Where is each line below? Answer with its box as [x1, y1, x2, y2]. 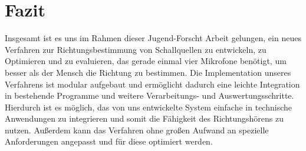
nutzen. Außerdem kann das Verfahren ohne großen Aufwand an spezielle [5, 123, 269, 136]
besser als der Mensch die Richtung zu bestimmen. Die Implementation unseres [5, 66, 291, 78]
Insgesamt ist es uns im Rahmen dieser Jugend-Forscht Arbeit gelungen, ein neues [5, 32, 301, 44]
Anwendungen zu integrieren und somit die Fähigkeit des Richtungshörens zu [5, 112, 284, 125]
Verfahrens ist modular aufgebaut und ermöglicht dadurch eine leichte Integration [5, 78, 300, 90]
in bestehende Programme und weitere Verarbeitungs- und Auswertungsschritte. [5, 89, 294, 102]
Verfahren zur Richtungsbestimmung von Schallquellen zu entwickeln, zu [5, 43, 266, 55]
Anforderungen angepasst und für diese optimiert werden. [5, 135, 213, 147]
